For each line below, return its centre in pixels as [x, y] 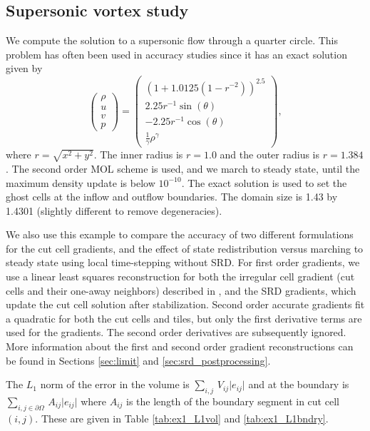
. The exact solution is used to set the [264, 182]
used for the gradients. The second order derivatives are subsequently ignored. [176, 332]
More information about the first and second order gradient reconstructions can [180, 346]
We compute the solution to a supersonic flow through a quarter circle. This [172, 40]
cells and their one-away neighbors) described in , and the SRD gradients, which [181, 290]
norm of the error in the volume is [115, 384]
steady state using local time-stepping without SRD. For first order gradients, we [183, 262]
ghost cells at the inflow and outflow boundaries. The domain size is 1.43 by [172, 197]
